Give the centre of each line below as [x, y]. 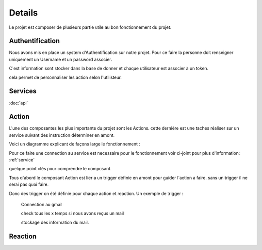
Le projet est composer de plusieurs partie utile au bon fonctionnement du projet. [90, 27]
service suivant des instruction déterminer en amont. [62, 135]
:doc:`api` [18, 103]
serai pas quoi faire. [29, 184]
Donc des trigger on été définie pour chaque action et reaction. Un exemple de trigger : [96, 193]
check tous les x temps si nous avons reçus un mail [73, 214]
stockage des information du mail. [55, 222]
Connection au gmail [42, 204]
